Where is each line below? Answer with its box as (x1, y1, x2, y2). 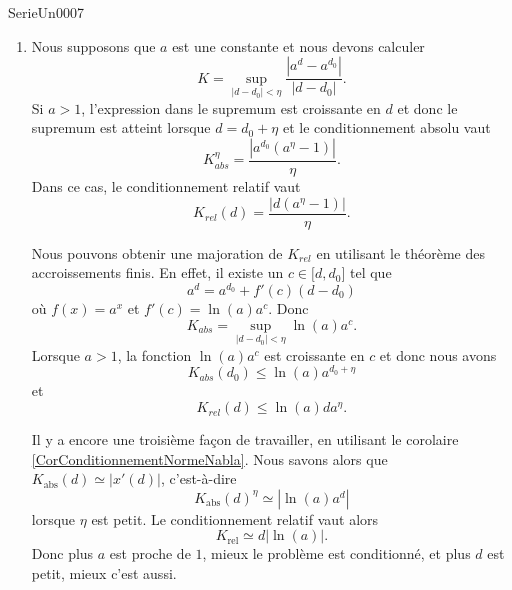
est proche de (109, 543, 191, 564)
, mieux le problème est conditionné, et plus (202, 543, 471, 564)
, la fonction (117, 344, 192, 365)
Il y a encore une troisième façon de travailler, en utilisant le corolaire (31, 429, 459, 450)
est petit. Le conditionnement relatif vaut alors (91, 508, 379, 529)
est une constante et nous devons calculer (172, 35, 425, 56)
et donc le (397, 97, 458, 118)
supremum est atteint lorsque (31, 117, 211, 138)
